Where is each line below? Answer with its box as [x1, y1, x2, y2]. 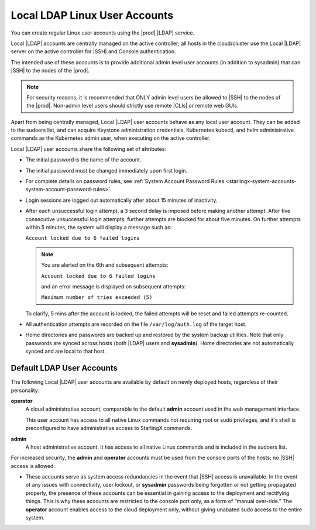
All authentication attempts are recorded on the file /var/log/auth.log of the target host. [25, 321, 247, 328]
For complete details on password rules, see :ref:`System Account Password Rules [25, 178, 225, 185]
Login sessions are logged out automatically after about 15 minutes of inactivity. [25, 197, 218, 204]
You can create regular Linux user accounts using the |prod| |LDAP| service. [11, 29, 195, 36]
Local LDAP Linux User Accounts [11, 9, 174, 22]
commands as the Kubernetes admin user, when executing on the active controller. [11, 135, 211, 142]
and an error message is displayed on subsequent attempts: [41, 283, 186, 290]
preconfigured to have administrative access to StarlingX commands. [25, 425, 193, 432]
